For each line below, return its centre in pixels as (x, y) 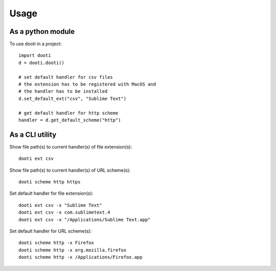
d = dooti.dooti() (42, 62)
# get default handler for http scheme (68, 113)
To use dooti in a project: (36, 44)
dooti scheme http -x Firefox (56, 243)
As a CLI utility (33, 134)
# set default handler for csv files (66, 77)
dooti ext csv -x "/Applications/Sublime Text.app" (85, 220)
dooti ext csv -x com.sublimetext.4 (64, 212)
